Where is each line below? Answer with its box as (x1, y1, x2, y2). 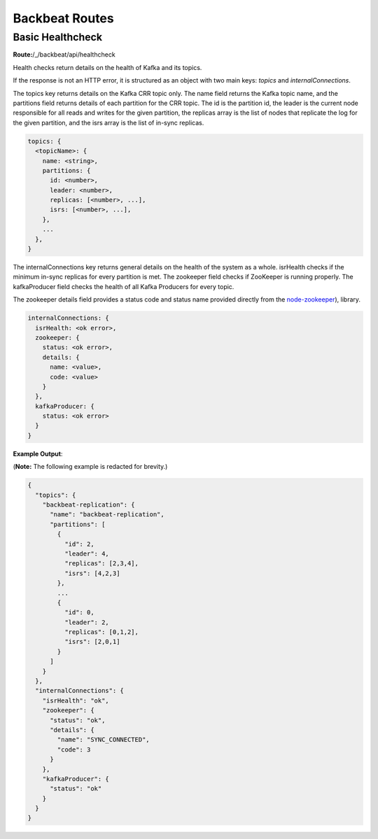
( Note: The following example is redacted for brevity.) (13, 463, 168, 471)
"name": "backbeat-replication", (50, 511, 164, 519)
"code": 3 (57, 745, 91, 754)
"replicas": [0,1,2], (64, 628, 139, 636)
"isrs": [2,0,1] (64, 637, 120, 646)
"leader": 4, (64, 549, 110, 558)
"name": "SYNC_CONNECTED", (57, 735, 150, 744)
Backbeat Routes (13, 10, 115, 26)
